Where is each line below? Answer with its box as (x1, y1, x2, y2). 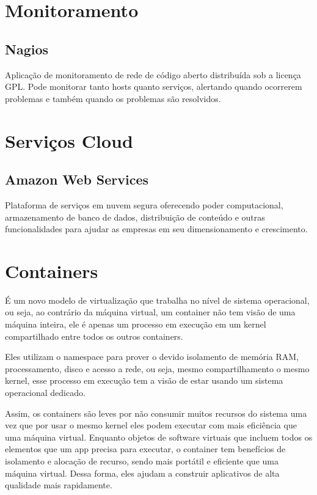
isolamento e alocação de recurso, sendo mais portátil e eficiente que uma (5, 454, 279, 467)
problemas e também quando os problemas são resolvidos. (5, 92, 221, 105)
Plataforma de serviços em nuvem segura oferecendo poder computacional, (5, 198, 283, 211)
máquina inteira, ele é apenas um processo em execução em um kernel (5, 318, 266, 331)
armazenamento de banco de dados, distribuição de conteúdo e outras (5, 210, 265, 223)
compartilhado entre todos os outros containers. (5, 329, 183, 342)
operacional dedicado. (5, 386, 86, 398)
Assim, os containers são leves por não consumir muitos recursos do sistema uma (5, 406, 307, 419)
